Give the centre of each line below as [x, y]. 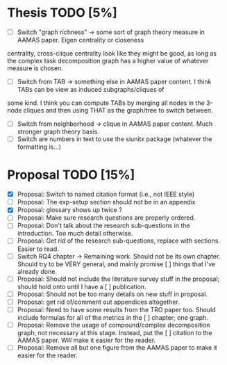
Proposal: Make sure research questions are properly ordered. [106, 218]
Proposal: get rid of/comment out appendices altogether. [98, 302]
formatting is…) [39, 147]
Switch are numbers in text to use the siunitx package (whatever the [115, 139]
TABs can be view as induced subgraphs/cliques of [91, 90]
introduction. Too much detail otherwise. [75, 234]
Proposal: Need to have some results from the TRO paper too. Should [116, 309]
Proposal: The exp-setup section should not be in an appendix [106, 202]
